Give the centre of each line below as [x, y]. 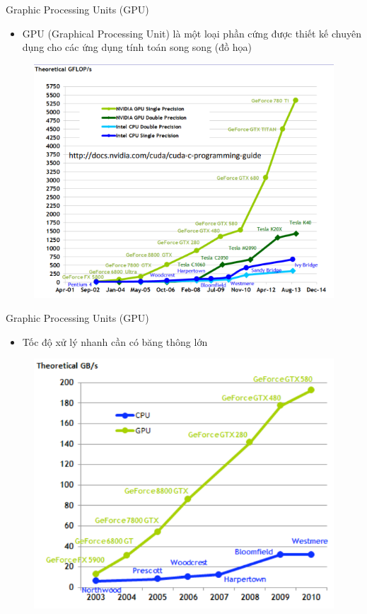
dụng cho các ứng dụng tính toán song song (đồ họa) [137, 47]
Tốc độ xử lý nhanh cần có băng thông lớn [115, 341]
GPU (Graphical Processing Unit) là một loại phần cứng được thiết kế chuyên [192, 33]
